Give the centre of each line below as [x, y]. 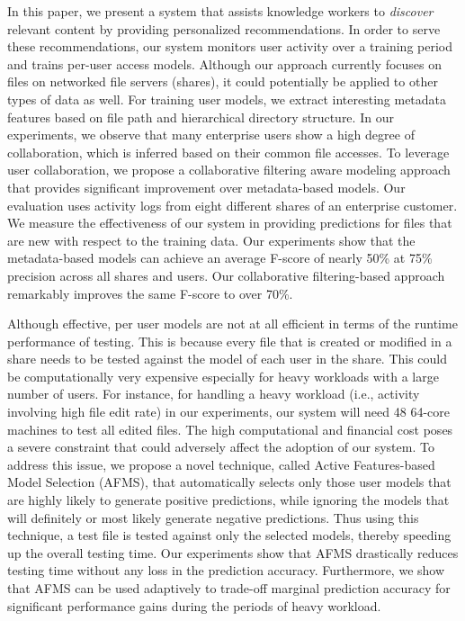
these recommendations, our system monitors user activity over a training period [230, 46]
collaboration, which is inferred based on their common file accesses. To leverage [228, 152]
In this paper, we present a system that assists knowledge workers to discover [220, 11]
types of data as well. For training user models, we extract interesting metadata [227, 99]
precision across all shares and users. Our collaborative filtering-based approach [226, 275]
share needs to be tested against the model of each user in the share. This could [228, 359]
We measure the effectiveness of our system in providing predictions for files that [230, 223]
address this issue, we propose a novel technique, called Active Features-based [221, 464]
